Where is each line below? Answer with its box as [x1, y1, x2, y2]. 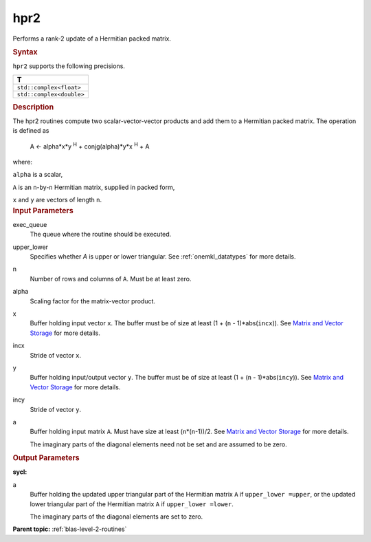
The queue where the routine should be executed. [30, 230, 172, 239]
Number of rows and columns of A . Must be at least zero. [30, 274, 192, 283]
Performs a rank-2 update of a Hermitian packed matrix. [12, 34, 172, 43]
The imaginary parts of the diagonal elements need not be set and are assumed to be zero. [30, 440, 288, 448]
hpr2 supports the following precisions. [12, 62, 125, 70]
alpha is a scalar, [12, 171, 63, 179]
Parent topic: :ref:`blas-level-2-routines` [12, 525, 127, 533]
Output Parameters [12, 453, 80, 463]
